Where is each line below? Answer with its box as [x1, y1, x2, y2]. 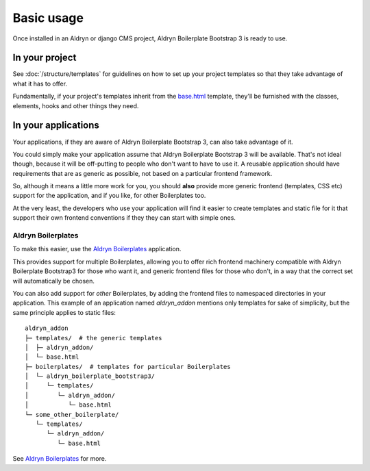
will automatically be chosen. [12, 277, 95, 285]
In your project [12, 52, 77, 64]
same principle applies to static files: [12, 308, 116, 316]
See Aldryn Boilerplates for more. [12, 455, 107, 463]
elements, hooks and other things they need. [12, 101, 139, 110]
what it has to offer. [12, 79, 68, 88]
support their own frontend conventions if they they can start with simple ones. [12, 214, 236, 222]
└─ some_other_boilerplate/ [25, 411, 119, 418]
